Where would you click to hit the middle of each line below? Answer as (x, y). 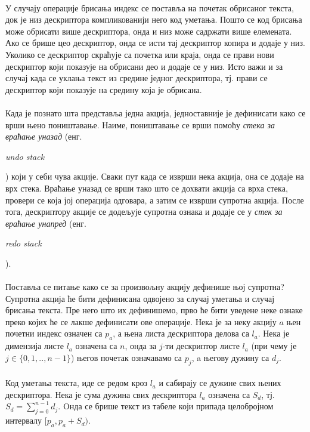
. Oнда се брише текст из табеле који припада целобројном (166, 406)
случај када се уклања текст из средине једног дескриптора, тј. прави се (137, 78)
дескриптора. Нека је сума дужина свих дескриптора (101, 394)
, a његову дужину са (230, 357)
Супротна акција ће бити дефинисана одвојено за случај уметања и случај (140, 298)
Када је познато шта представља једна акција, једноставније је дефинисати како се (156, 112)
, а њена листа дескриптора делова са (181, 333)
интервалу (24, 420)
